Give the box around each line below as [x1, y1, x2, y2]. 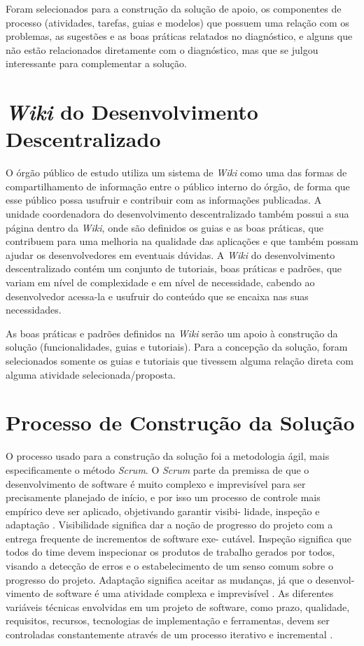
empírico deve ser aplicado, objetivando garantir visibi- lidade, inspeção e [6, 503, 320, 518]
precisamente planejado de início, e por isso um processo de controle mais [6, 490, 321, 505]
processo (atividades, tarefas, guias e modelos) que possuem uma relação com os [6, 15, 349, 29]
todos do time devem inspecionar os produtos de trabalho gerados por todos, [6, 545, 335, 559]
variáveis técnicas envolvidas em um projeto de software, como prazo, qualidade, [6, 599, 350, 614]
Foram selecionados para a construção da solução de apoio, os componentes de [6, 1, 342, 15]
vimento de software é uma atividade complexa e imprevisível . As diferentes [6, 586, 334, 601]
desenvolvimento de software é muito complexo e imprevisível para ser [6, 476, 306, 491]
